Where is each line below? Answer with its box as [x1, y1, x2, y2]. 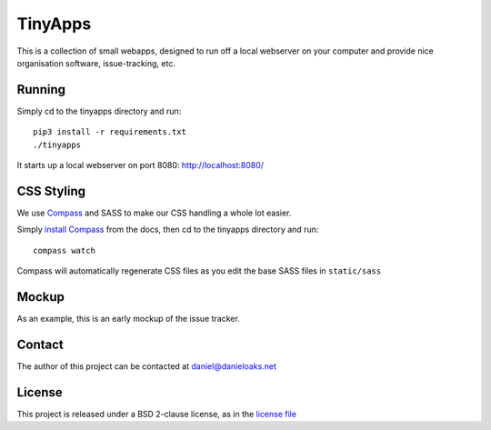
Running [16, 82, 66, 97]
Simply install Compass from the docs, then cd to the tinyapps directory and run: [16, 224, 319, 235]
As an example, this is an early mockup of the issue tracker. [16, 314, 240, 324]
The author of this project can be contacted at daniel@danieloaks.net [16, 360, 277, 372]
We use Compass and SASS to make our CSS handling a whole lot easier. [16, 207, 292, 218]
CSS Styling [16, 183, 86, 199]
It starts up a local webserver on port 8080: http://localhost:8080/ [16, 160, 264, 171]
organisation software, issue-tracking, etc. [16, 57, 176, 68]
